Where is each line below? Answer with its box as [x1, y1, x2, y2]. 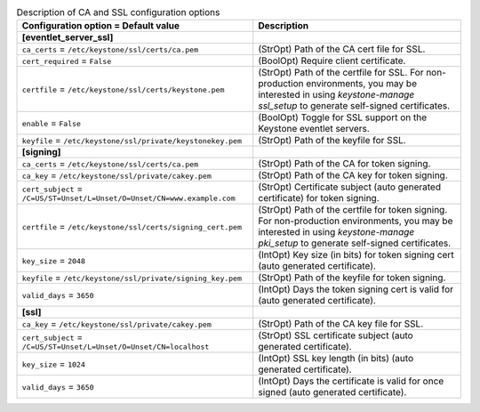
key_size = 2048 [21, 254, 86, 267]
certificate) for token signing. [258, 192, 380, 205]
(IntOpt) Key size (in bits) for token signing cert [258, 249, 454, 262]
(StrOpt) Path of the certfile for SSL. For [258, 67, 424, 79]
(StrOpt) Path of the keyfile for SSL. [258, 134, 406, 147]
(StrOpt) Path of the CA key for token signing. [258, 169, 448, 182]
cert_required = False [21, 54, 112, 67]
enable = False [21, 117, 82, 129]
